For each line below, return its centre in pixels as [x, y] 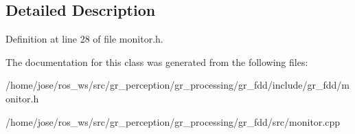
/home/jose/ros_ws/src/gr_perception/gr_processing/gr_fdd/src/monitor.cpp [173, 121]
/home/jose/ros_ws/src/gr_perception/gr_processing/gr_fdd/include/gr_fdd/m [177, 85]
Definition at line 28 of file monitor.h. [84, 39]
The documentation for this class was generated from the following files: [157, 62]
